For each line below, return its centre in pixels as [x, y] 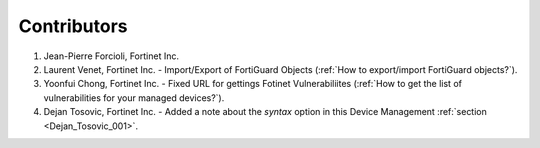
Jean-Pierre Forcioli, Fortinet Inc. [111, 56]
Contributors [73, 26]
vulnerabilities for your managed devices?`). [134, 97]
